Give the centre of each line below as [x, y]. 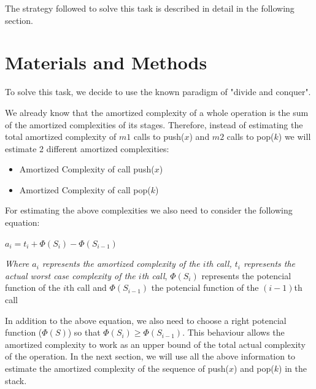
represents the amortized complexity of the [121, 264]
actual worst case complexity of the [70, 275]
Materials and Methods [106, 62]
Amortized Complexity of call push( [87, 169]
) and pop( [254, 368]
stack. [16, 380]
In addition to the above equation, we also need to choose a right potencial [146, 320]
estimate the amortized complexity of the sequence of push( [117, 368]
